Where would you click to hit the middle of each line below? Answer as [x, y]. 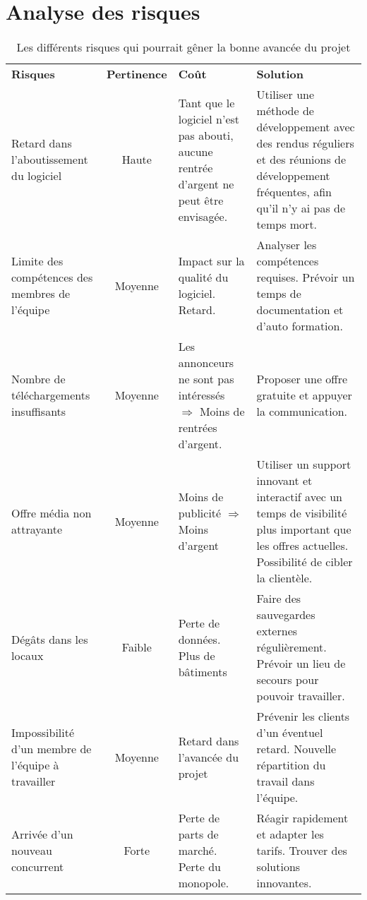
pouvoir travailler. [301, 696]
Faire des [279, 599]
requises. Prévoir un [306, 277]
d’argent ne [206, 184]
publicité [200, 513]
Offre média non [52, 513]
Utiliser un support [304, 464]
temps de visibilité [302, 513]
